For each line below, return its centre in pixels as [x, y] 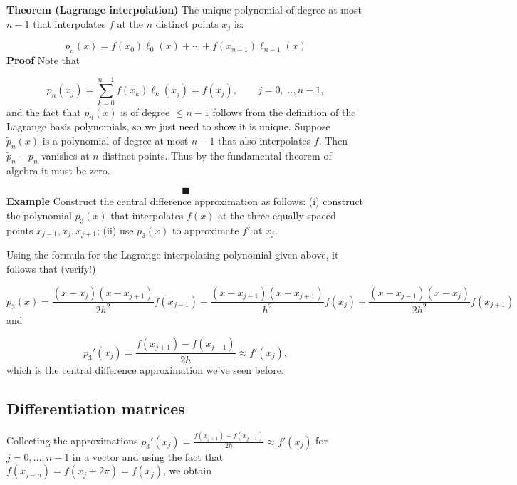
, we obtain [187, 470]
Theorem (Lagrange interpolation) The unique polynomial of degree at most [184, 9]
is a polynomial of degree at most [115, 140]
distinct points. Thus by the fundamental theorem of [217, 155]
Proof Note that [43, 59]
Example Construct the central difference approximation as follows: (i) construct [185, 201]
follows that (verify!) [51, 268]
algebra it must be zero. [58, 170]
